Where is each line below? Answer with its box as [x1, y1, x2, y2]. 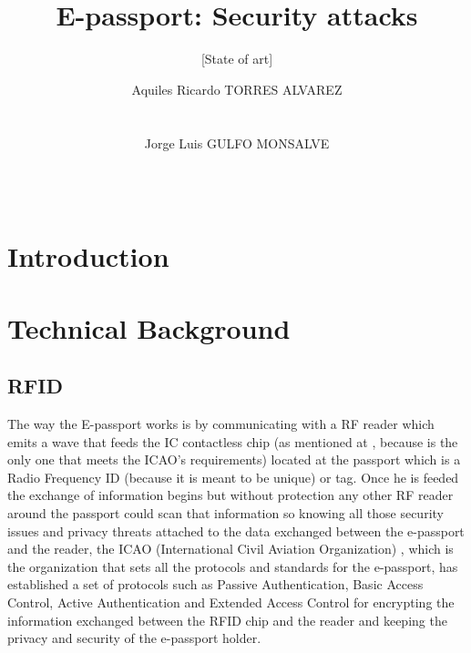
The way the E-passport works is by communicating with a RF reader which [7, 414, 435, 434]
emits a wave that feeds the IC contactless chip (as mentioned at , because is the [7, 432, 458, 451]
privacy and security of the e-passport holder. [7, 628, 261, 648]
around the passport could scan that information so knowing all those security [7, 504, 444, 523]
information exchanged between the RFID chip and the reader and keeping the [7, 610, 447, 629]
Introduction [7, 238, 169, 275]
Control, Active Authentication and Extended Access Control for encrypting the [7, 592, 455, 611]
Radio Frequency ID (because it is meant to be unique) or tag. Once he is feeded [7, 467, 459, 486]
